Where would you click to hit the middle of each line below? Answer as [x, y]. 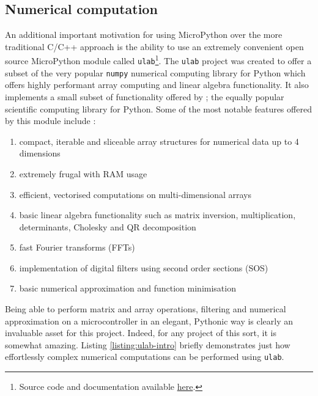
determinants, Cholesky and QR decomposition [108, 226]
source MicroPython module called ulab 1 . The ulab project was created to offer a [158, 60]
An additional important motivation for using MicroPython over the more [144, 35]
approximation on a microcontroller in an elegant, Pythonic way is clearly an [149, 321]
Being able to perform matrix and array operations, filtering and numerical [146, 309]
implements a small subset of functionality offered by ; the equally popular [145, 96]
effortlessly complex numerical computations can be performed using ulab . [145, 357]
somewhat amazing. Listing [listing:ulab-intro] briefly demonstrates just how [148, 344]
